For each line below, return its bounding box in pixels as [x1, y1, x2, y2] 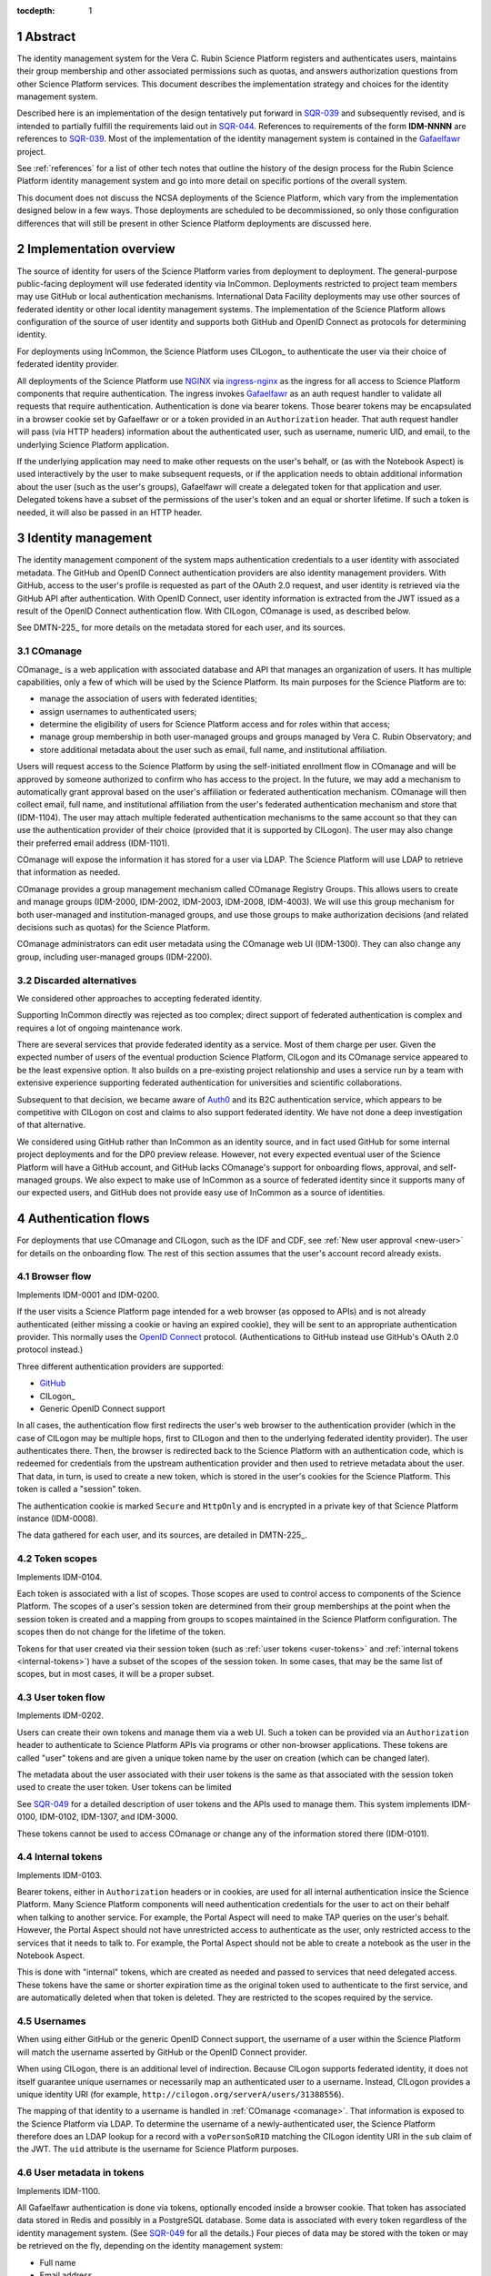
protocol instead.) [16, 1344, 84, 1356]
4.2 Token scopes [16, 1552, 97, 1565]
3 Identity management [16, 531, 153, 546]
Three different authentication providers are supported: [16, 1361, 225, 1372]
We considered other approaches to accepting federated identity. [16, 992, 263, 1003]
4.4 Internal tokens [16, 1851, 104, 1864]
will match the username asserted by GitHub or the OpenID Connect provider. [16, 2047, 308, 2058]
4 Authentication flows [16, 1211, 150, 1226]
